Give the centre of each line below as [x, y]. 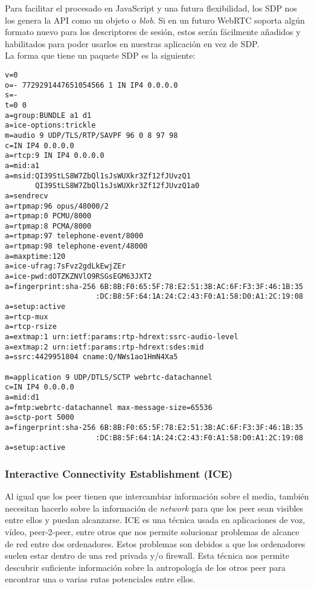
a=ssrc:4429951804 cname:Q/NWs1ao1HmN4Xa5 [91, 357]
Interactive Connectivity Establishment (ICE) [119, 473]
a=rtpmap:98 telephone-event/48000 [76, 246]
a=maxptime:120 [35, 256]
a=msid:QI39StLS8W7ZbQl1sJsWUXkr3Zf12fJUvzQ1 [98, 176]
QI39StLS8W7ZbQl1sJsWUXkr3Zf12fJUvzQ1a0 [117, 186]
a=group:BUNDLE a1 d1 [48, 115]
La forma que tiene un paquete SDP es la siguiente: [100, 55]
